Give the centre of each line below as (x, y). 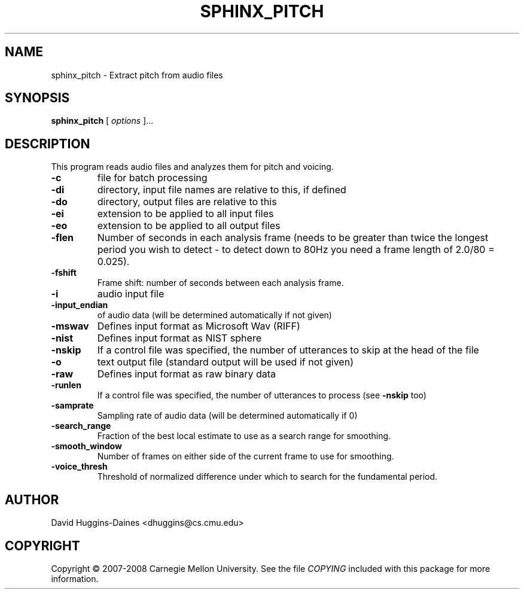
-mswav (70, 326)
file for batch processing (152, 178)
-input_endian (80, 305)
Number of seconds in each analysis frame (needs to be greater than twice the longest (293, 238)
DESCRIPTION (48, 144)
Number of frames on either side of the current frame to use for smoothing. (246, 456)
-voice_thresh (79, 467)
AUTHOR (32, 499)
